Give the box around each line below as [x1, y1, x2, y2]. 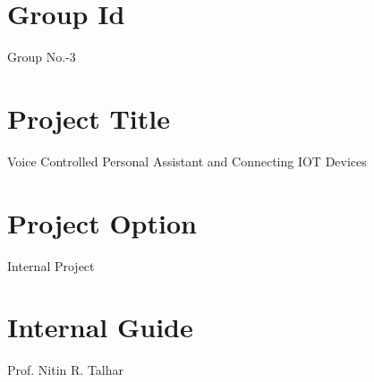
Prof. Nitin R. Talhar [7, 361, 124, 379]
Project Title [7, 99, 170, 136]
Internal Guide [7, 309, 193, 345]
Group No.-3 [7, 47, 76, 66]
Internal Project [7, 256, 95, 275]
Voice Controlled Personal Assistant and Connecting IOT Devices [7, 151, 367, 170]
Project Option [7, 204, 197, 241]
